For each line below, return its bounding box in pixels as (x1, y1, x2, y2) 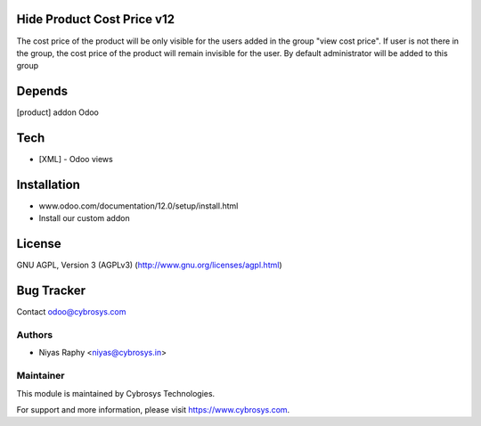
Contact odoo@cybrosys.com (16, 307, 126, 317)
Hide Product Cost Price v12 (16, 12, 175, 27)
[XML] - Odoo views (38, 154, 113, 165)
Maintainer (16, 370, 65, 382)
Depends (16, 84, 69, 99)
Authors (16, 328, 53, 340)
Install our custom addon (38, 213, 130, 224)
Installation (16, 176, 80, 192)
